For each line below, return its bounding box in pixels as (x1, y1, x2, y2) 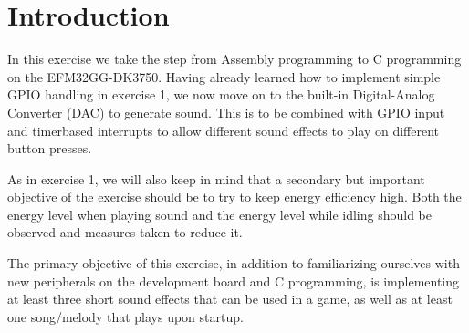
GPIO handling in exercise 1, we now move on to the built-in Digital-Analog (7, 85, 435, 104)
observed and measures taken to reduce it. (7, 223, 243, 242)
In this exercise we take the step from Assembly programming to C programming (7, 49, 462, 68)
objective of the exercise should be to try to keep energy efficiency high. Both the (7, 187, 462, 206)
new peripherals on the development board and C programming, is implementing (7, 271, 460, 290)
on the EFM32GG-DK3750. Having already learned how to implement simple (7, 67, 441, 86)
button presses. (7, 139, 92, 158)
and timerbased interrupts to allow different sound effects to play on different (7, 120, 439, 140)
